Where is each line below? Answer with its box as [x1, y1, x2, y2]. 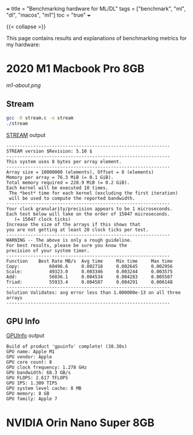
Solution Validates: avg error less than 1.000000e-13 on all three [6, 290, 181, 296]
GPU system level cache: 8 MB [6, 385, 82, 391]
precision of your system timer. [6, 248, 90, 254]
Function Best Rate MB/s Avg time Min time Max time [6, 258, 173, 264]
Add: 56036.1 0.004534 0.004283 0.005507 [6, 273, 173, 280]
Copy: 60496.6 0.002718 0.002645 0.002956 [6, 263, 173, 269]
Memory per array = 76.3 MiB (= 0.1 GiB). [6, 174, 114, 180]
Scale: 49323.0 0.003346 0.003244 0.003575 [6, 269, 173, 275]
